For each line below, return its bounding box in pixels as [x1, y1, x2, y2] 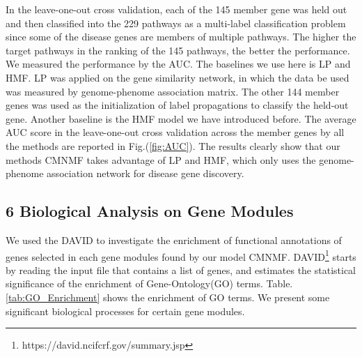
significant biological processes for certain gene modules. [6, 303, 245, 318]
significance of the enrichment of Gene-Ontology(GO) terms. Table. [6, 276, 293, 291]
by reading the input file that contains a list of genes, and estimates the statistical [6, 262, 356, 277]
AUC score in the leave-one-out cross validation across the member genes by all [6, 125, 345, 139]
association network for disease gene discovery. [47, 166, 244, 181]
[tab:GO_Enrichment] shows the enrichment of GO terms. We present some [6, 289, 330, 304]
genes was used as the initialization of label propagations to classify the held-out [6, 98, 349, 112]
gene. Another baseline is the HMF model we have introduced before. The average [6, 111, 356, 126]
